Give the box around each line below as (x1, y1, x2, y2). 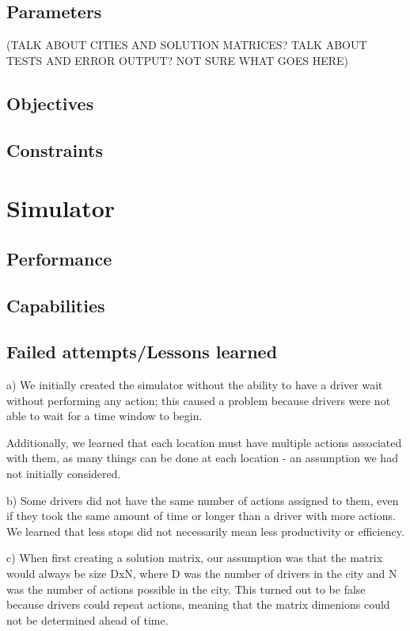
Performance (6, 246, 112, 270)
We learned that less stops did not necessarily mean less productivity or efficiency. (6, 522, 404, 539)
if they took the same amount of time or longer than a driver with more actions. (6, 507, 396, 524)
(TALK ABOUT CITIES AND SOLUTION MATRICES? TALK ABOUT (6, 36, 367, 53)
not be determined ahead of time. (6, 611, 169, 628)
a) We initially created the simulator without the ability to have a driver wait (6, 377, 383, 393)
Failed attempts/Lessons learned (6, 339, 278, 364)
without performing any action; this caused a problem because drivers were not (6, 392, 391, 408)
